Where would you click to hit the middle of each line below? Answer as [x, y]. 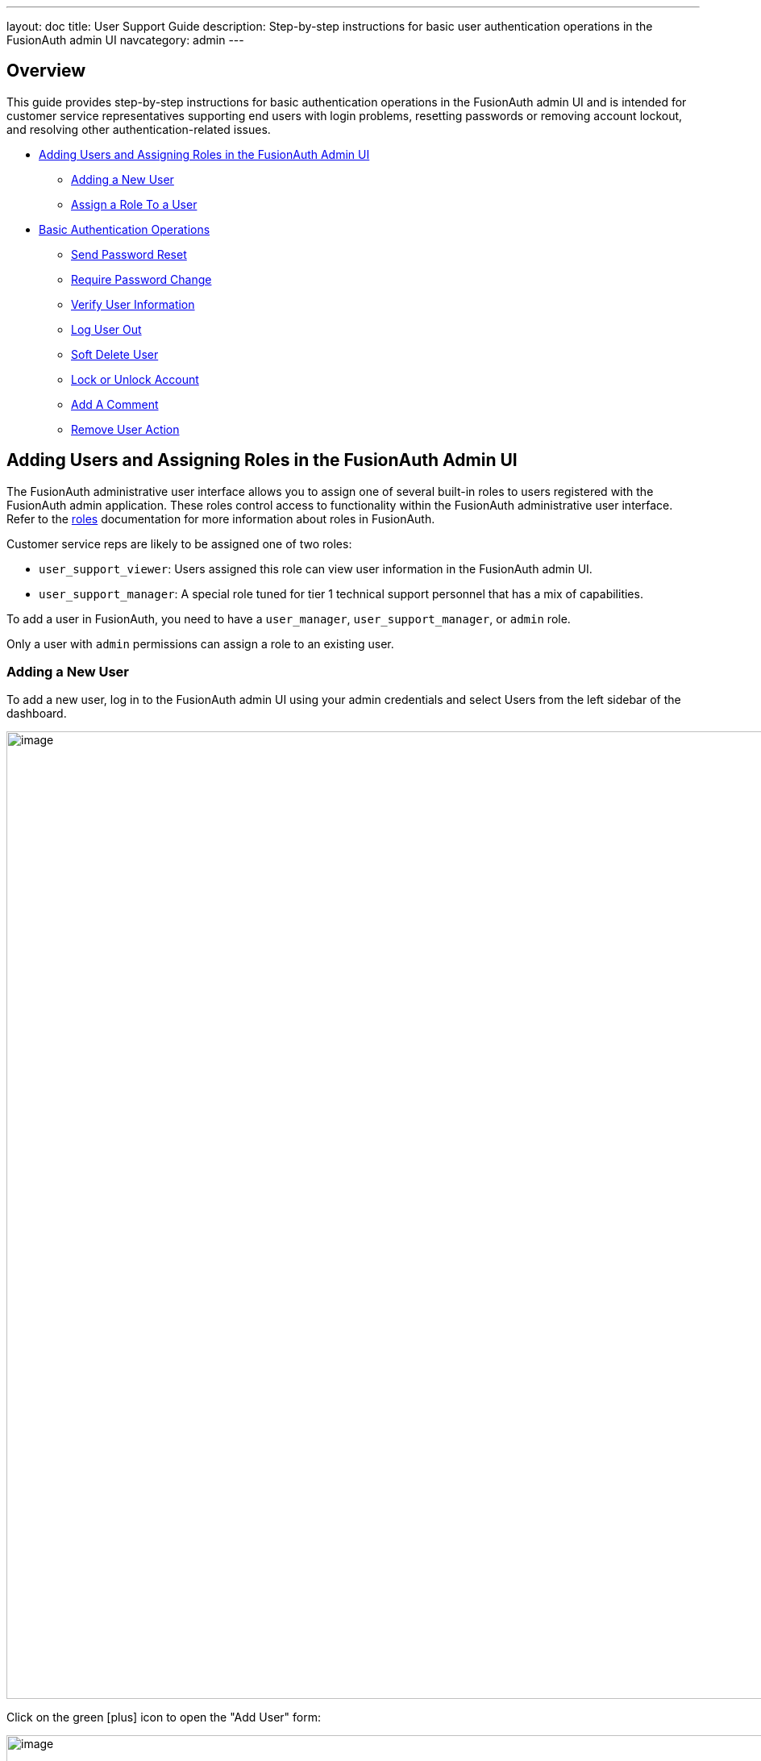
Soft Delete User [115, 354]
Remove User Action [125, 429]
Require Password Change [141, 279]
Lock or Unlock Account [135, 379]
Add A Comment [115, 404]
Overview [46, 71]
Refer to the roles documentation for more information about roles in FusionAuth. [221, 518]
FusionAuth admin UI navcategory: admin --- [125, 40]
